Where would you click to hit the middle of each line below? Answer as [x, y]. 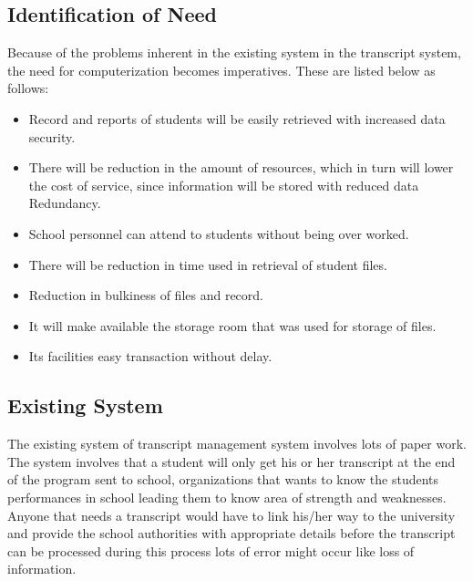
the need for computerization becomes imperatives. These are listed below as [221, 70]
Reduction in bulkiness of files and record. [146, 295]
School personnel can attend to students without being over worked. [219, 233]
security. [52, 136]
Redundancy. [65, 203]
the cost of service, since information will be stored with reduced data [224, 185]
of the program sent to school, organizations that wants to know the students [223, 479]
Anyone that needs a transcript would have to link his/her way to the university [231, 515]
